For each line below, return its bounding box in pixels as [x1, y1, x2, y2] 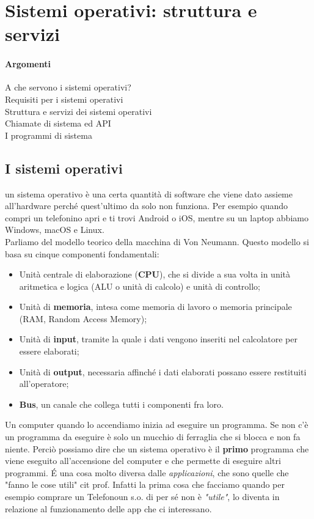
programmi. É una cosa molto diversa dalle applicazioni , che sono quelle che [5, 466, 289, 479]
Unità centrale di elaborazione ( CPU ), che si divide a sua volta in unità [19, 268, 291, 281]
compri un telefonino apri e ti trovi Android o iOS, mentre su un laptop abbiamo [5, 211, 309, 224]
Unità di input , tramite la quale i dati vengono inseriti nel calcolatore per [19, 333, 298, 345]
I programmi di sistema [5, 128, 92, 141]
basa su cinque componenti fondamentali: [5, 247, 159, 260]
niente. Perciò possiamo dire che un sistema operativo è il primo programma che [5, 442, 309, 455]
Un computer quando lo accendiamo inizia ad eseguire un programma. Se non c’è [5, 418, 309, 431]
